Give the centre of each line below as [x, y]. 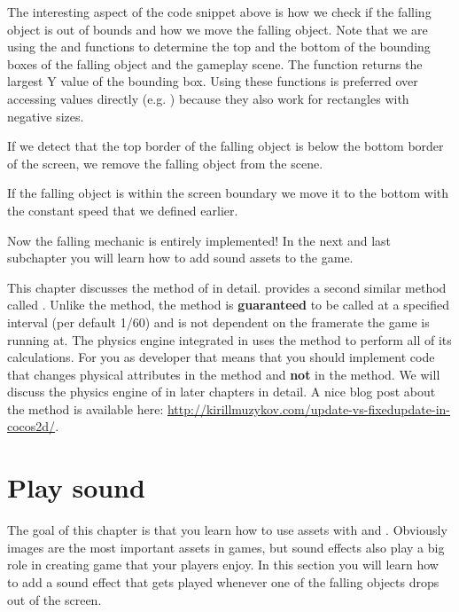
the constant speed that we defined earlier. [123, 210]
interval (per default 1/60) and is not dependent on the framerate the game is [218, 322]
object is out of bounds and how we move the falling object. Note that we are [218, 29]
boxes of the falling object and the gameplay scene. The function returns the [215, 63]
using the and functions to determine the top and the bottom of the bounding [219, 47]
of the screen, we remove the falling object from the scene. [165, 163]
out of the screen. [54, 599]
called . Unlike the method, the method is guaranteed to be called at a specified [229, 305]
